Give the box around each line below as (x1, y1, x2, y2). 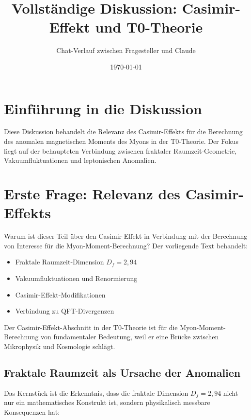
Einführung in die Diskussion (4, 98, 202, 118)
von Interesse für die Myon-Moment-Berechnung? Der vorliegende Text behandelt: (4, 240, 248, 250)
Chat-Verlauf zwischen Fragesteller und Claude (56, 45, 196, 55)
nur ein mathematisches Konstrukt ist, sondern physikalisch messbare (4, 397, 210, 407)
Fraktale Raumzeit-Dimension (15, 257, 104, 267)
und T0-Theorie (95, 17, 203, 37)
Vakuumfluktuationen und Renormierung (15, 273, 138, 283)
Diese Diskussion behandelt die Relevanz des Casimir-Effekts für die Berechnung (4, 126, 243, 137)
